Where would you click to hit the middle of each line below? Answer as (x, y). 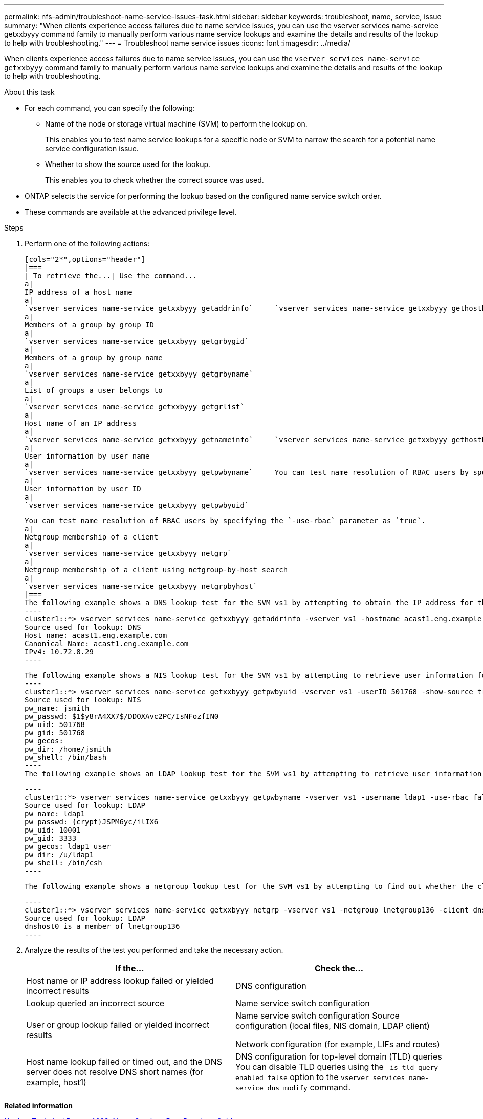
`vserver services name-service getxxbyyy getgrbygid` (137, 341)
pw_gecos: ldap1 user (68, 846)
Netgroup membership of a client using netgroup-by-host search (156, 570)
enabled (249, 1078)
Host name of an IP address (81, 423)
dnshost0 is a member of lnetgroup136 (102, 926)
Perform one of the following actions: (87, 244)
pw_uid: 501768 (55, 724)
